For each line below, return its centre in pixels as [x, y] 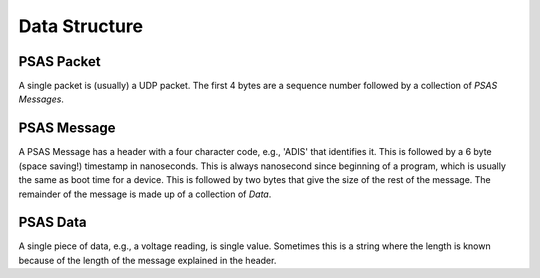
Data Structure [81, 26]
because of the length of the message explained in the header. [147, 260]
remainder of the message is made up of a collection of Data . [145, 194]
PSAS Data [52, 222]
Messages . [41, 99]
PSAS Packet [59, 61]
